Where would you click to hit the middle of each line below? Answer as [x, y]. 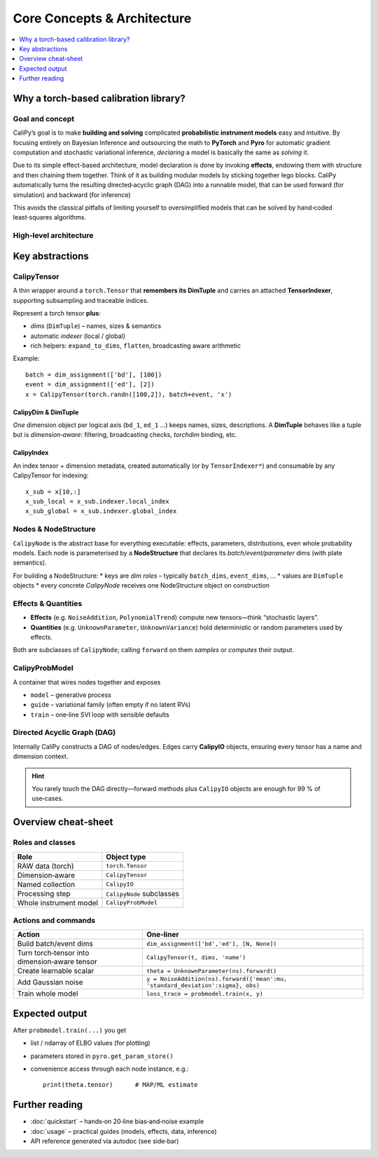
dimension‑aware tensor [57, 962]
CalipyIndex [31, 453]
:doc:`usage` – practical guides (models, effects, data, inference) [124, 1131]
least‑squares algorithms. [50, 217]
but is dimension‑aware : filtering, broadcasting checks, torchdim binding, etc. [125, 435]
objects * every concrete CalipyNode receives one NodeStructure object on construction [141, 586]
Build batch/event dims [55, 944]
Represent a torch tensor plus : [57, 313]
